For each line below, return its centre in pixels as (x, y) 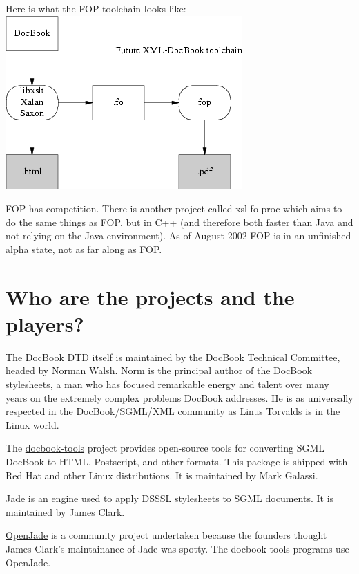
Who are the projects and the (150, 296)
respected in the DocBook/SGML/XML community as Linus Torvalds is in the (173, 411)
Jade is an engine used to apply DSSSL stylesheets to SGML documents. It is (170, 498)
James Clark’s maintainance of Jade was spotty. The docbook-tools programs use (177, 548)
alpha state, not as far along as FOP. (84, 249)
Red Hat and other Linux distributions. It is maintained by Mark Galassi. (162, 475)
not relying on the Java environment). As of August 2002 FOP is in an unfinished (178, 235)
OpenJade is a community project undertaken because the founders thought (166, 535)
